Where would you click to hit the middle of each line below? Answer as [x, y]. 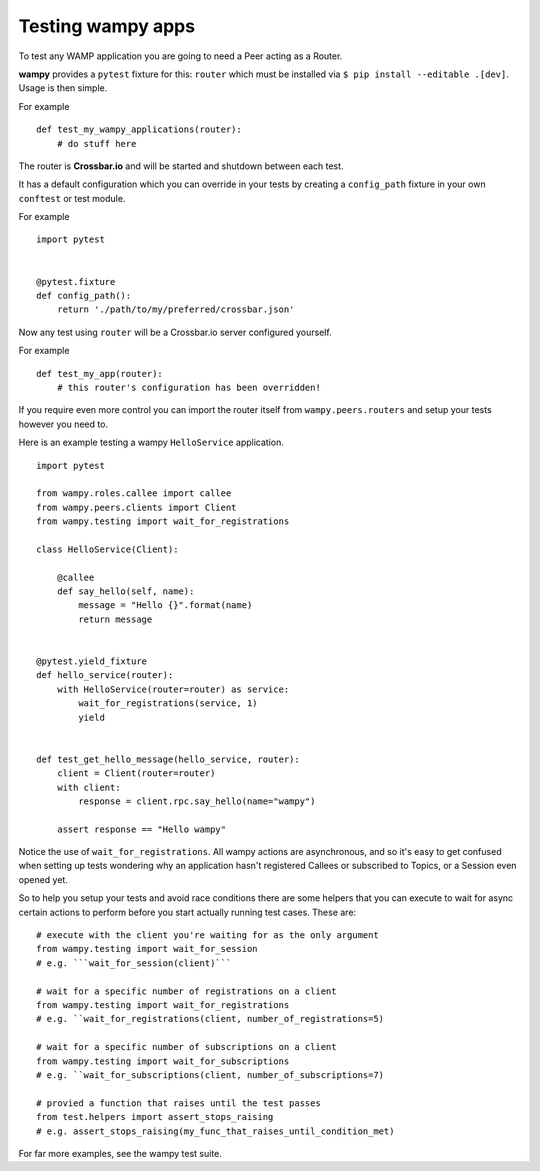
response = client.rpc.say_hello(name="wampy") [197, 801]
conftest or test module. [72, 198]
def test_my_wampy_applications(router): [139, 129]
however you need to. [63, 424]
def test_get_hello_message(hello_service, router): [168, 759]
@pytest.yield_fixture [92, 661]
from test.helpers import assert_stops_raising [155, 1117]
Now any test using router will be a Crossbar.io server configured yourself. [175, 332]
